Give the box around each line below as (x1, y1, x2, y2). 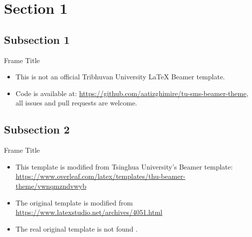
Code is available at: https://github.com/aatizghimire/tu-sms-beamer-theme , (15, 88, 249, 98)
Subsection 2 (4, 122, 70, 137)
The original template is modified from (15, 197, 133, 207)
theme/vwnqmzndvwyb (15, 180, 86, 191)
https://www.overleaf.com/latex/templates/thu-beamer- (15, 171, 185, 181)
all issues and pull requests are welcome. (15, 98, 137, 108)
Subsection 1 (4, 32, 70, 47)
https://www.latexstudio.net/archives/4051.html (15, 207, 163, 217)
